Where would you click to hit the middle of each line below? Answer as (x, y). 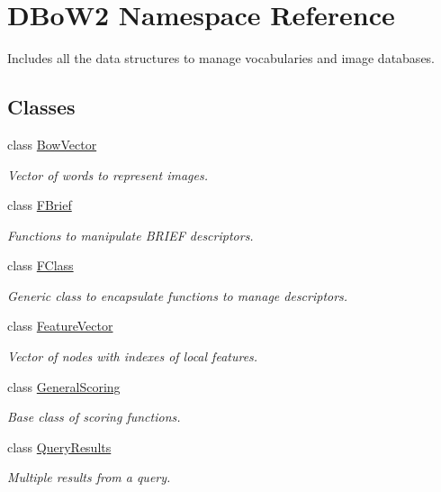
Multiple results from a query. (89, 477)
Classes (41, 107)
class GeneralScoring (64, 386)
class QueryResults (59, 446)
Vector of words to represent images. (108, 174)
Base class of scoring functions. (94, 417)
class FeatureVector (60, 326)
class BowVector (52, 144)
